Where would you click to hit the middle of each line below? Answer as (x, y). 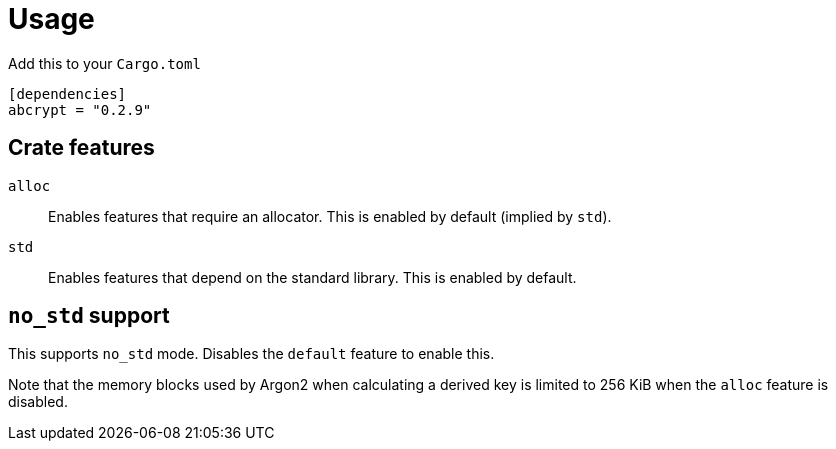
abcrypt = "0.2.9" (80, 109)
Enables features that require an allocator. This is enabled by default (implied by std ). (330, 216)
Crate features (81, 148)
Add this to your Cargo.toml (104, 63)
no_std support (89, 316)
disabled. (38, 402)
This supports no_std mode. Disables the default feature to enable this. (251, 354)
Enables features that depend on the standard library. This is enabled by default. (312, 277)
